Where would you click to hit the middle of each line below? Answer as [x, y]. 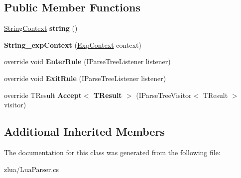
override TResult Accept [43, 95]
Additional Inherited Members [84, 132]
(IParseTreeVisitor [164, 95]
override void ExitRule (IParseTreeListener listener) [85, 78]
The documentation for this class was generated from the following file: [112, 152]
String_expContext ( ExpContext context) [73, 44]
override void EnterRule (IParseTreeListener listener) [87, 61]
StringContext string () [41, 28]
